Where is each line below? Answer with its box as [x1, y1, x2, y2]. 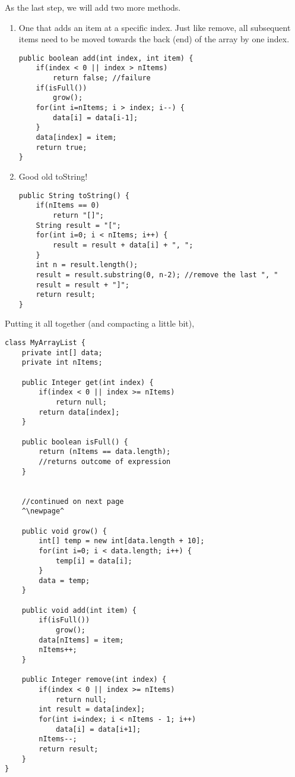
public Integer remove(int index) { [21, 675, 167, 684]
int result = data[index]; [39, 705, 145, 714]
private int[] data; [21, 348, 103, 357]
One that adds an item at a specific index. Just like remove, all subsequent [18, 21, 291, 33]
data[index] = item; [36, 133, 117, 142]
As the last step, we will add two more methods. [5, 1, 181, 13]
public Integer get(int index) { [21, 378, 154, 387]
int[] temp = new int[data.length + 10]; [39, 537, 205, 546]
